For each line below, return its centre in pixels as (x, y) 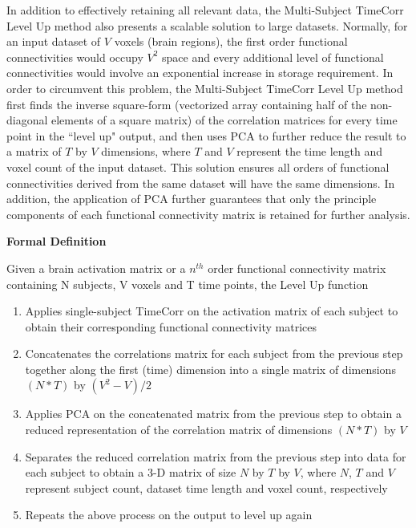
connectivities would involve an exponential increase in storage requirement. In (200, 73)
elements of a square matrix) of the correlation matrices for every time (224, 120)
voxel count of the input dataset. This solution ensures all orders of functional (198, 167)
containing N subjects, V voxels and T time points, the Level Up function (188, 284)
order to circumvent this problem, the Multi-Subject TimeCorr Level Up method (205, 88)
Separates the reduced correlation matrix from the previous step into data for (216, 456)
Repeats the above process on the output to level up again (169, 515)
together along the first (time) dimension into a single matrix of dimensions (210, 369)
